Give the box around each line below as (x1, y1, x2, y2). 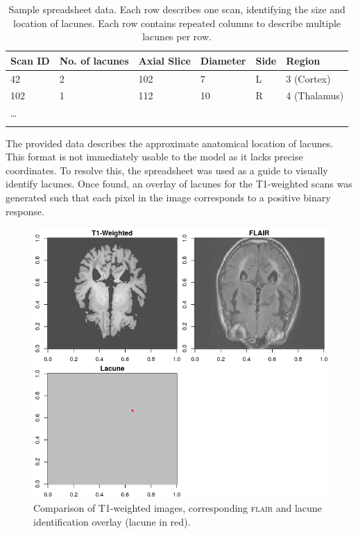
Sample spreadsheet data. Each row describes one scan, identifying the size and (8, 2, 346, 16)
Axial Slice (138, 53, 191, 67)
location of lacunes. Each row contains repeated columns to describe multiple (13, 15, 341, 30)
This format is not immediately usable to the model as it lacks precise (6, 149, 303, 164)
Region (286, 53, 321, 67)
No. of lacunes (59, 53, 129, 67)
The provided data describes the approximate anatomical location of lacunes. (6, 135, 334, 150)
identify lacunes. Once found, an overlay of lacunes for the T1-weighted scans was (6, 176, 352, 191)
